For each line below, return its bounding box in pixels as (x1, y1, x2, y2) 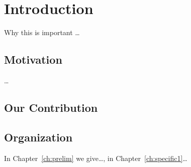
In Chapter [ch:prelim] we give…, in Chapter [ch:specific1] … (4, 152, 187, 163)
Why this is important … (4, 27, 80, 38)
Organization (4, 129, 73, 144)
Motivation (4, 52, 62, 67)
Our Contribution (4, 99, 98, 115)
